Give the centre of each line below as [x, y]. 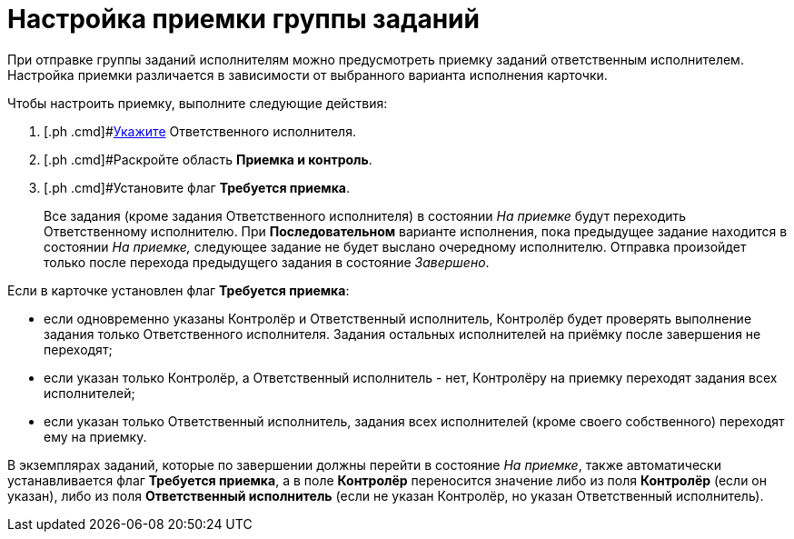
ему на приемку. [95, 436]
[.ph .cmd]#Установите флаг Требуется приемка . [197, 187]
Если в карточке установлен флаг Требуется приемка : [179, 290]
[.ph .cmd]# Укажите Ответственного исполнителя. [200, 131]
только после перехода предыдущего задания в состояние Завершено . [267, 262]
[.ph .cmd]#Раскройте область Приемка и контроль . [208, 159]
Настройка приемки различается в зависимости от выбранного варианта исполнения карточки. [308, 75]
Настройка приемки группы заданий [243, 19]
